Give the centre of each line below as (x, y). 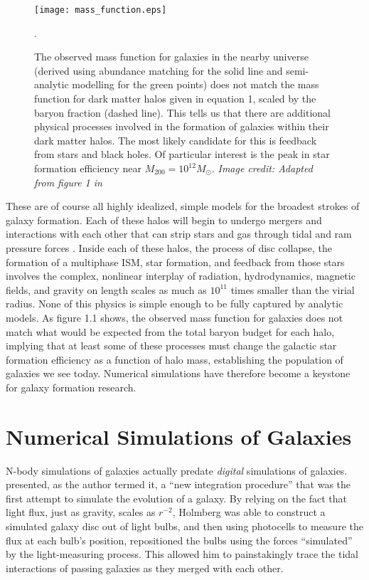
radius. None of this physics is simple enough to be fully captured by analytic (175, 304)
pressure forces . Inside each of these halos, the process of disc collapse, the (169, 247)
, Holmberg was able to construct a (249, 512)
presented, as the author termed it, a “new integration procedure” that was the (178, 484)
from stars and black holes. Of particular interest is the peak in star (182, 154)
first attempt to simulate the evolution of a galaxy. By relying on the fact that (176, 498)
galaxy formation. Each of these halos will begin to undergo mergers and (164, 220)
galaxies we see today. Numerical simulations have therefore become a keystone (178, 373)
